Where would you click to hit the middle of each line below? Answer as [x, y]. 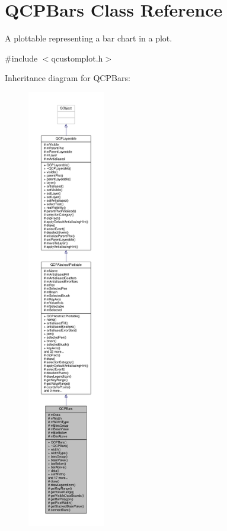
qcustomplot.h [77, 58]
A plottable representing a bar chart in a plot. [89, 38]
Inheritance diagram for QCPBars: [68, 78]
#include [21, 58]
